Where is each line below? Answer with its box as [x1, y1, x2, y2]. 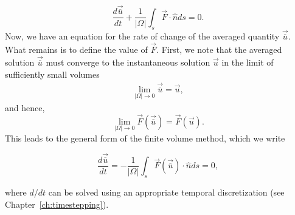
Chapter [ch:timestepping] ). [5, 197, 109, 210]
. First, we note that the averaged [156, 43, 282, 55]
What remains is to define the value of [5, 43, 148, 55]
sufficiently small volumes [5, 67, 100, 80]
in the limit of [221, 55, 274, 68]
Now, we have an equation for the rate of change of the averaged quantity [5, 30, 280, 43]
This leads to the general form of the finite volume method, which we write [5, 131, 285, 144]
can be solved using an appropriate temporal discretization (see [48, 186, 285, 199]
